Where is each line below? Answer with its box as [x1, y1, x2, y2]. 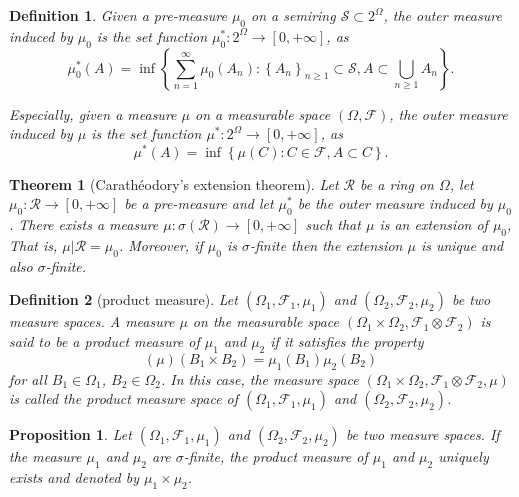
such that [305, 214, 361, 235]
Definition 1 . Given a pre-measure [9, 5, 227, 25]
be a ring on [360, 173, 434, 194]
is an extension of [379, 214, 488, 235]
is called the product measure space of [9, 388, 239, 409]
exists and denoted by [9, 467, 139, 488]
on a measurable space [194, 103, 331, 124]
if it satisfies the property [270, 331, 424, 352]
